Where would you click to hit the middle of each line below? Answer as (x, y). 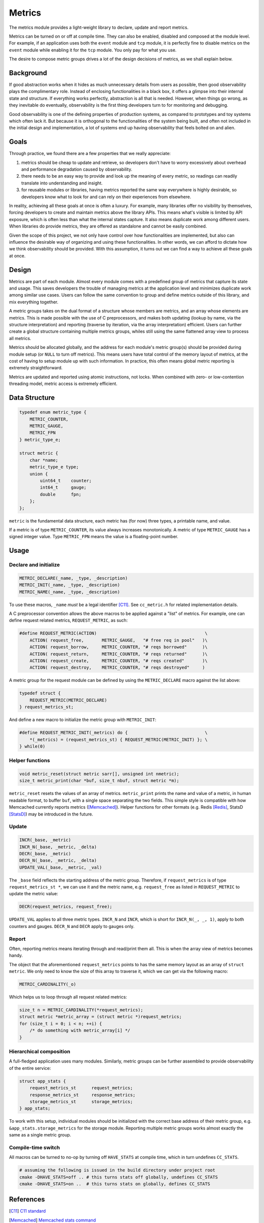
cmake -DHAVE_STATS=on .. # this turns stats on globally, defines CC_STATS (115, 1184)
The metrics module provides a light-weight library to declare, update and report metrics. (99, 27)
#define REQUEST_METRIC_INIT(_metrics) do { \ (113, 733)
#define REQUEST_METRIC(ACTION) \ (113, 633)
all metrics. (20, 338)
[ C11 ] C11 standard (27, 1211)
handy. (16, 955)
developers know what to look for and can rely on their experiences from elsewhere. (106, 197)
